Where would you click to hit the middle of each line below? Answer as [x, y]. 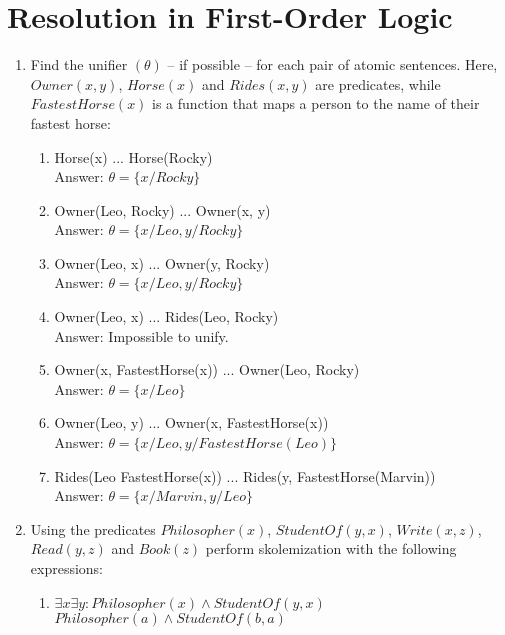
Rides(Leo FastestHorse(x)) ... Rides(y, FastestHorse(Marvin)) [245, 475]
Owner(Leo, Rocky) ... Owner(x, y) [162, 209]
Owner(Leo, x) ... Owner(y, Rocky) [162, 262]
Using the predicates [93, 528]
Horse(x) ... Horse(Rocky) [133, 156]
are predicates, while [378, 83]
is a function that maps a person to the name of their [316, 103]
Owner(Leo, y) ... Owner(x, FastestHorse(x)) [191, 422]
